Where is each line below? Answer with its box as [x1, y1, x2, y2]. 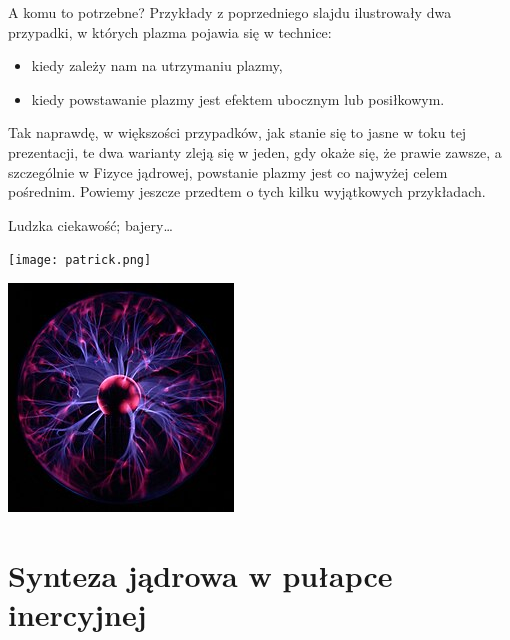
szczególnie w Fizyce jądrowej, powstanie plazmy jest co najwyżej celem [8, 161, 448, 182]
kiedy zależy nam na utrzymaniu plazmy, [31, 55, 283, 76]
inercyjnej [8, 593, 147, 634]
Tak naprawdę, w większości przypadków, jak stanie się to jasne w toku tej [8, 122, 467, 143]
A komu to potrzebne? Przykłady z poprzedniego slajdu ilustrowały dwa [8, 2, 452, 22]
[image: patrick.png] [8, 253, 152, 268]
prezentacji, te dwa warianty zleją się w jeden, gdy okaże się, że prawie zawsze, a [8, 141, 502, 162]
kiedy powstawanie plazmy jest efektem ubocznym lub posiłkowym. [31, 88, 445, 109]
